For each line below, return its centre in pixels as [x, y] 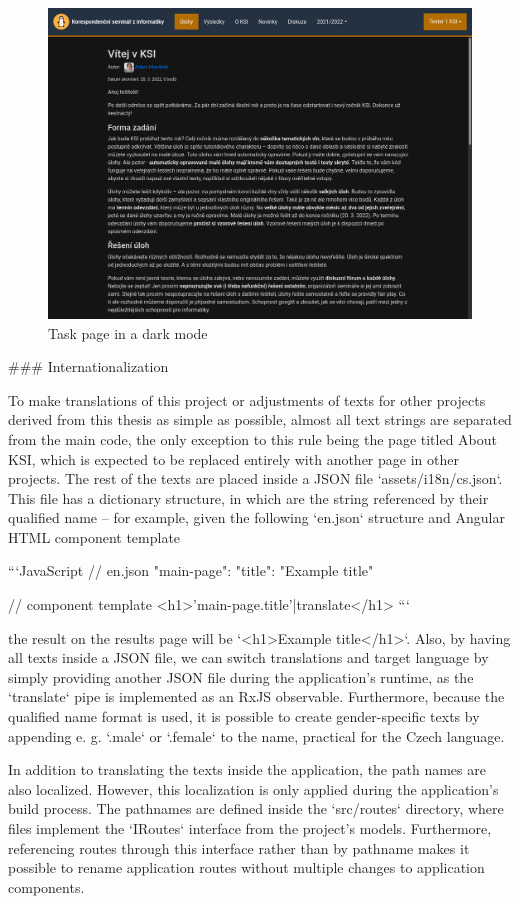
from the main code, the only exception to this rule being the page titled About [253, 438]
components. [46, 886]
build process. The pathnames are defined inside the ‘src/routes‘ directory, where [256, 808]
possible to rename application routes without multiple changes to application [246, 867]
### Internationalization [88, 366]
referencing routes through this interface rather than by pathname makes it [239, 847]
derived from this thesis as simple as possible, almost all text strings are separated [260, 419]
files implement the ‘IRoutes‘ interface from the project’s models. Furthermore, [250, 828]
